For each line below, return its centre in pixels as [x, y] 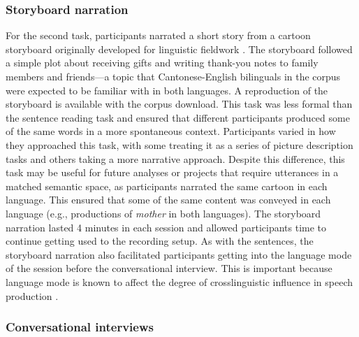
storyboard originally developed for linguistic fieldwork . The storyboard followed [179, 49]
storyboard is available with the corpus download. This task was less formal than [179, 104]
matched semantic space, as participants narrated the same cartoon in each [167, 186]
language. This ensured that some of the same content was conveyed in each [168, 200]
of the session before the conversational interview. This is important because [169, 268]
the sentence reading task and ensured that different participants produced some [178, 117]
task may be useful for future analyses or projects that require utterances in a [172, 172]
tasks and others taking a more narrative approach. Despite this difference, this [175, 158]
